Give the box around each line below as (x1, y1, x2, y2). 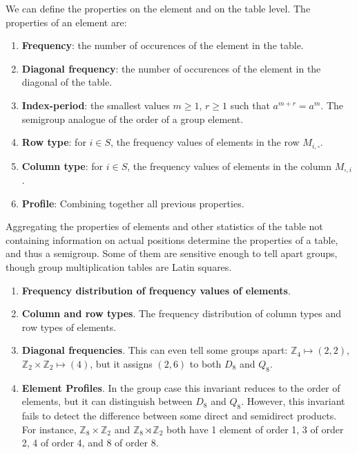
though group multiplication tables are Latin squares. (6, 260, 232, 274)
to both (189, 357, 222, 370)
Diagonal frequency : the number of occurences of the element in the (21, 61, 321, 75)
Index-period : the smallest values (21, 97, 170, 112)
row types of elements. (21, 319, 117, 334)
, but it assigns (90, 357, 153, 370)
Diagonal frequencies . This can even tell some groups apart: (21, 343, 288, 357)
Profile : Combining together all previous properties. (21, 196, 244, 210)
